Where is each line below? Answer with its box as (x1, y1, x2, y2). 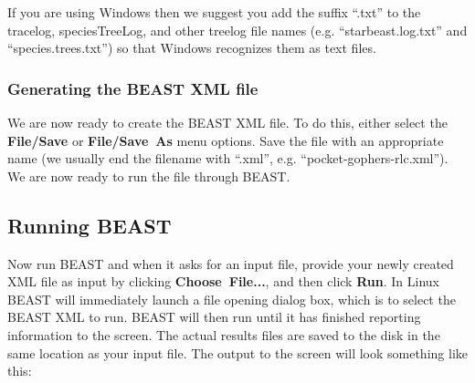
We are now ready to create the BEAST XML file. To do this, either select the (7, 113, 448, 131)
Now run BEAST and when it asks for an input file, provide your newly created (7, 254, 454, 273)
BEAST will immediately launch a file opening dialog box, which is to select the (7, 289, 456, 308)
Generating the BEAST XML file (7, 77, 259, 99)
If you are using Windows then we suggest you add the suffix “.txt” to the (7, 3, 421, 21)
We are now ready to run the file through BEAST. (7, 166, 290, 185)
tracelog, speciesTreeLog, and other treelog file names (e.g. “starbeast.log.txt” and (7, 20, 468, 39)
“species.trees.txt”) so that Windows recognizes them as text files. (7, 38, 376, 57)
